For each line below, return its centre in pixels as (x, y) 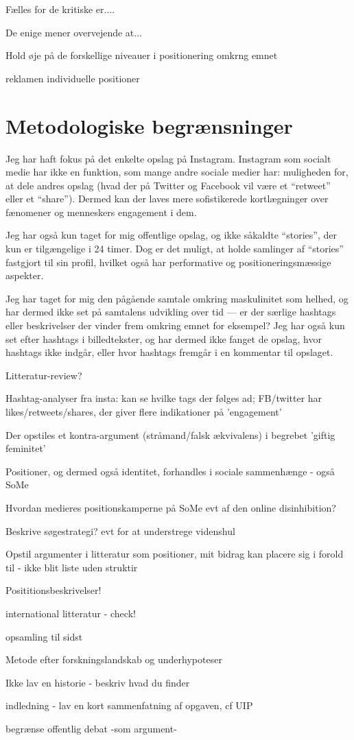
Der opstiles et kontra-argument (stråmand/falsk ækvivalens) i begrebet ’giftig (170, 434)
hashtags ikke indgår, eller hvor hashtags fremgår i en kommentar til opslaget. (169, 352)
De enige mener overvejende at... (74, 32)
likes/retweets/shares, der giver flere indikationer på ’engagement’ (144, 411)
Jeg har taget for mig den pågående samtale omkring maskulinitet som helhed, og (177, 298)
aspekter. (25, 275)
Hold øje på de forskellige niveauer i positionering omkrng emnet (142, 55)
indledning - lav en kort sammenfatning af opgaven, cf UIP (129, 705)
